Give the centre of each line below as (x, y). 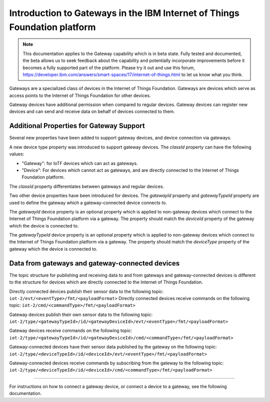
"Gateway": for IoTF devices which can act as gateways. (80, 163)
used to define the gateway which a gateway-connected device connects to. (88, 202)
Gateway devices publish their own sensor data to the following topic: (81, 314)
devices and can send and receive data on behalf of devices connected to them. (92, 111)
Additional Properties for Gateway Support (77, 126)
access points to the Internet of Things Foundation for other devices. (80, 95)
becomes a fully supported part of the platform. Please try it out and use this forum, (109, 67)
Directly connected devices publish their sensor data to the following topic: (86, 291)
